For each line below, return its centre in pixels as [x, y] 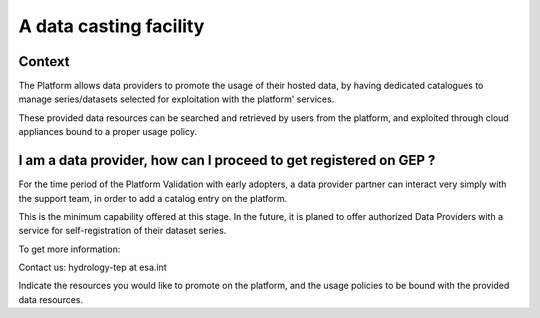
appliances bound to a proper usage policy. [107, 132]
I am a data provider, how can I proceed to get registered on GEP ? [227, 160]
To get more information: [69, 249]
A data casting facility [111, 26]
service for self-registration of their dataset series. [122, 231]
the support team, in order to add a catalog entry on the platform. [153, 198]
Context [44, 61]
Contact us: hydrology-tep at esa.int [92, 267]
